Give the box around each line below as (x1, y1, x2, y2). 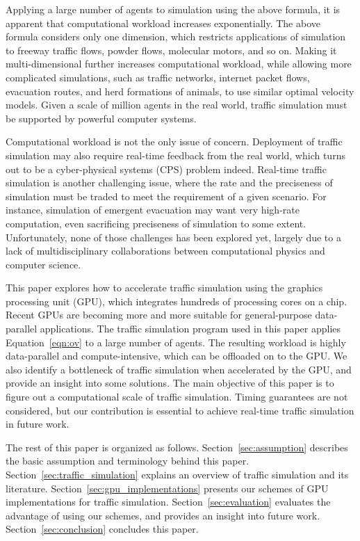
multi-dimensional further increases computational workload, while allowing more (6, 56, 352, 71)
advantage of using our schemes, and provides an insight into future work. (6, 508, 320, 522)
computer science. (6, 257, 81, 271)
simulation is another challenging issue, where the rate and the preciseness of (6, 175, 333, 190)
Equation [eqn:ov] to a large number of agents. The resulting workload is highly (6, 334, 346, 349)
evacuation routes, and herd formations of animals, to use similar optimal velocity (6, 83, 354, 98)
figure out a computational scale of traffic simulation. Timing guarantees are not (6, 389, 348, 404)
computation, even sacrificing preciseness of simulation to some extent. (6, 216, 306, 230)
